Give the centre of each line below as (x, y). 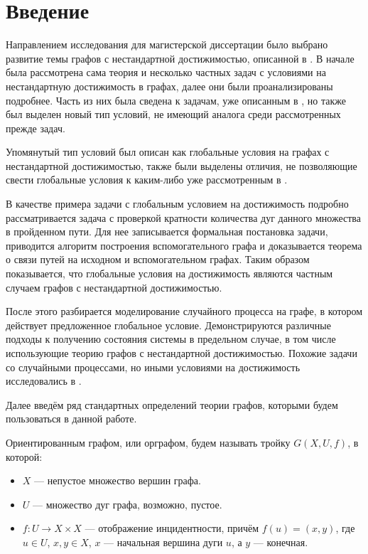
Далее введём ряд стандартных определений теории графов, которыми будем (172, 404)
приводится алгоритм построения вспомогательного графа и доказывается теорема (184, 245)
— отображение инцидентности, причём (172, 528)
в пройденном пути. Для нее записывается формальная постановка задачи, (167, 231)
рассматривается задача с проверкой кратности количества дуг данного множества (183, 217)
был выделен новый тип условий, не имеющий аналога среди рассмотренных (173, 114)
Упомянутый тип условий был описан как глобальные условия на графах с (168, 152)
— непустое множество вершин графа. (118, 480)
